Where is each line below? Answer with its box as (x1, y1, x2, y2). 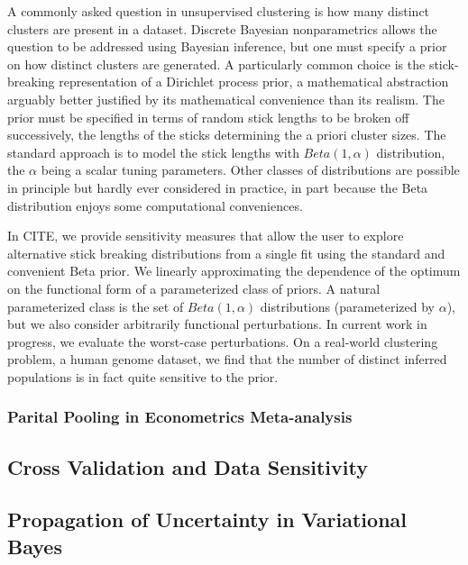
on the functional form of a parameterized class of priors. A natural (7, 278, 381, 297)
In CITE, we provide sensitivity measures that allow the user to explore (7, 226, 404, 245)
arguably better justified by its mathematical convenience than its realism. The (7, 89, 445, 108)
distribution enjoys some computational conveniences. (7, 196, 303, 214)
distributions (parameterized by (260, 296, 436, 315)
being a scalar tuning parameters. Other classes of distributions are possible (41, 160, 460, 179)
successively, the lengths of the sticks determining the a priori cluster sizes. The (7, 125, 446, 144)
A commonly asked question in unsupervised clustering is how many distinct (7, 2, 430, 20)
